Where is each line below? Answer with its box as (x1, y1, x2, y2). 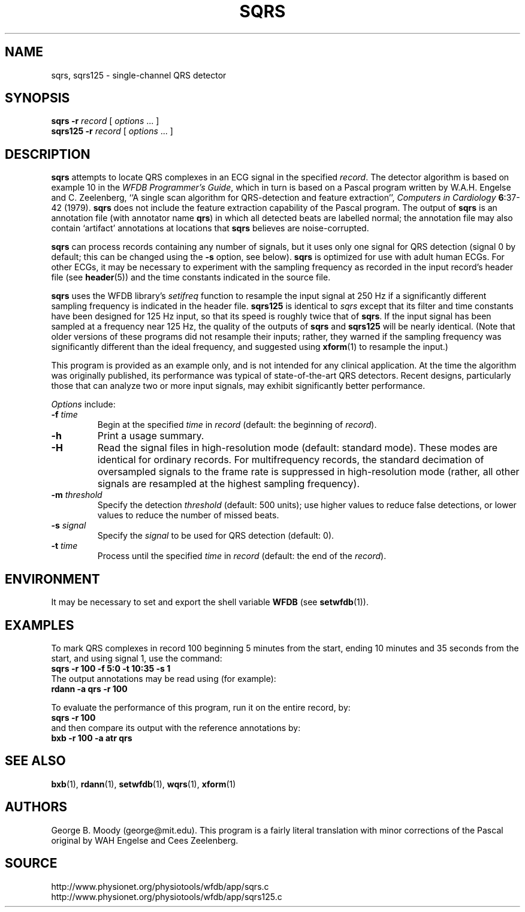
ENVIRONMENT (5, 571, 100, 587)
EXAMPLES (5, 617, 74, 633)
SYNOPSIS (5, 90, 70, 106)
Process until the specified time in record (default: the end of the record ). (97, 551, 387, 561)
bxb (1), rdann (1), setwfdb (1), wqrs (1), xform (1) (51, 778, 236, 789)
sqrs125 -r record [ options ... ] (51, 126, 173, 137)
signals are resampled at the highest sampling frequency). (97, 478, 360, 490)
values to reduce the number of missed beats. (97, 510, 279, 521)
